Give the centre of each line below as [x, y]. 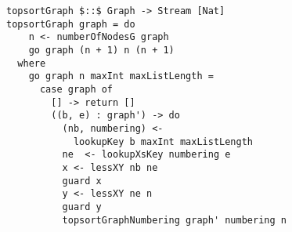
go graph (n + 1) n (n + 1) [101, 50]
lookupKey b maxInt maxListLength [163, 141]
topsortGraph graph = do [71, 24]
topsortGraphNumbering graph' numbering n [174, 220]
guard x [82, 181]
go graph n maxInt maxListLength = [121, 76]
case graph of [76, 89]
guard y [82, 207]
